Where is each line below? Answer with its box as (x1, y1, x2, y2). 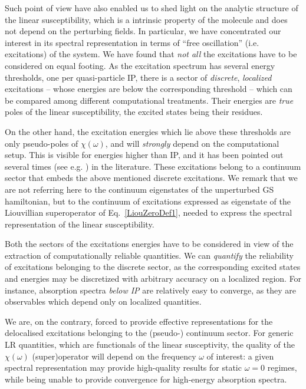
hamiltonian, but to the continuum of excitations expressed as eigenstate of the (5, 194, 291, 207)
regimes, (267, 361, 297, 374)
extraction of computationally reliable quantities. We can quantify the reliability (5, 249, 294, 261)
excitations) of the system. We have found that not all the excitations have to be (5, 48, 297, 60)
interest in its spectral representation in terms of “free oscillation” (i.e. (5, 36, 259, 48)
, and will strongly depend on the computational (105, 137, 279, 149)
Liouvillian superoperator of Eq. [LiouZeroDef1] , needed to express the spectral (5, 206, 292, 219)
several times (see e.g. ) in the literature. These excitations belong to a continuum (5, 160, 301, 172)
